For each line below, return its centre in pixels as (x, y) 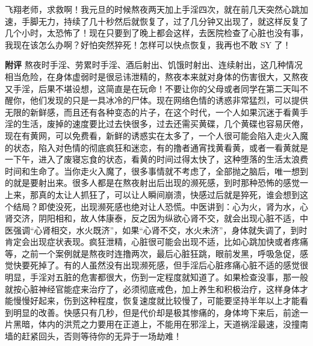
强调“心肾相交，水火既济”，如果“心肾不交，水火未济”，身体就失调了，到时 (160, 230)
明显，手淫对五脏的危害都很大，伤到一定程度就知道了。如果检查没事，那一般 (156, 277)
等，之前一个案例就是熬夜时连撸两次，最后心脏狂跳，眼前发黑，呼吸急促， (152, 253)
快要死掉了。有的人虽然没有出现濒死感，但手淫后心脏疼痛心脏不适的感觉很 (160, 265)
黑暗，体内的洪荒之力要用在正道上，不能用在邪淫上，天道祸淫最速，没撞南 (160, 324)
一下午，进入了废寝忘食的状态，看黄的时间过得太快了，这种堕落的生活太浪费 (156, 159)
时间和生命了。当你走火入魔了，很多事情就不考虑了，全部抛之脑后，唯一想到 (156, 171)
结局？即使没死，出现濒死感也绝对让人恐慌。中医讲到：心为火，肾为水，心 (160, 206)
